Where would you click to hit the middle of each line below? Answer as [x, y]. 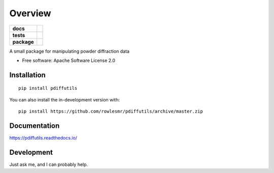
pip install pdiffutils [48, 88]
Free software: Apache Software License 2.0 [69, 60]
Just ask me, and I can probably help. [49, 164]
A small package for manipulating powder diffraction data [69, 51]
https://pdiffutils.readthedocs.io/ [43, 138]
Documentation [35, 126]
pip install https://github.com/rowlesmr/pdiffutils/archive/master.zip [111, 111]
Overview [30, 13]
